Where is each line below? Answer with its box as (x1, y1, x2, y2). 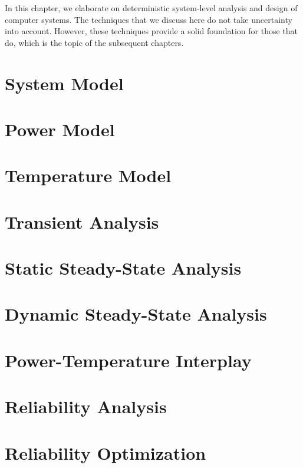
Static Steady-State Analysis (5, 256, 242, 280)
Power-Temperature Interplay (5, 348, 252, 372)
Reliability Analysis (5, 394, 167, 418)
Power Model (5, 117, 115, 141)
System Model (5, 71, 124, 95)
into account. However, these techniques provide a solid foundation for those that (5, 25, 298, 37)
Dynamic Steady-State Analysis (5, 302, 267, 326)
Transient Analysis (5, 209, 159, 233)
